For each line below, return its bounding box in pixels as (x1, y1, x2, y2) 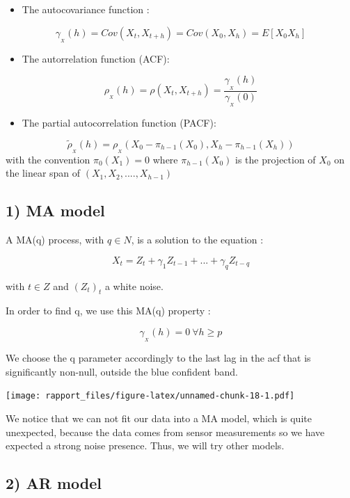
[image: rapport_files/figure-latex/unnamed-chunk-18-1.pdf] (6, 391, 295, 401)
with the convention (6, 152, 90, 166)
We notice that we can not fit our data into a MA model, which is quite (6, 411, 312, 426)
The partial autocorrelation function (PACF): (22, 115, 216, 129)
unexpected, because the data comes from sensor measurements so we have (6, 424, 325, 439)
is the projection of (235, 152, 316, 166)
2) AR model (6, 472, 102, 494)
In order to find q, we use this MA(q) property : (6, 303, 211, 318)
